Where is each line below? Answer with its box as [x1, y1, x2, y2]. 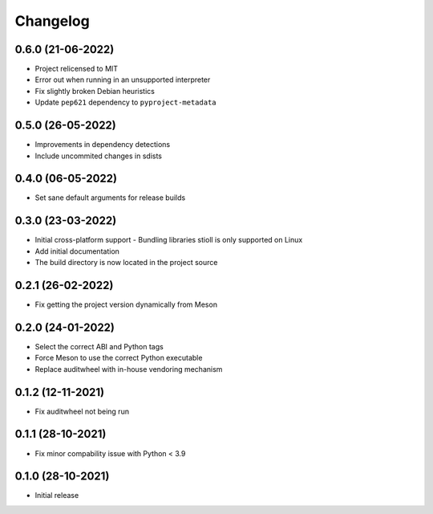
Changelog [14, 12, 90, 30]
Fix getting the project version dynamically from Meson [34, 300, 218, 309]
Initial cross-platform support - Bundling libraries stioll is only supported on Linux [34, 235, 303, 245]
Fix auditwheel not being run [34, 406, 130, 416]
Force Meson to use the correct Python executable [34, 353, 203, 363]
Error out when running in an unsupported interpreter [34, 75, 211, 84]
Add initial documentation [34, 246, 120, 256]
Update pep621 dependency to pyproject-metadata [34, 97, 216, 108]
